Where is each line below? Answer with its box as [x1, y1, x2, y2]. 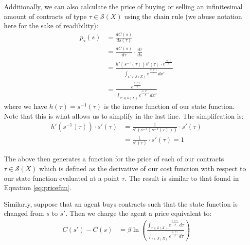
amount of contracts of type [4, 11, 87, 21]
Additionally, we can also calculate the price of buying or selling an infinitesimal [4, 1, 243, 11]
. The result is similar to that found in [125, 173, 239, 183]
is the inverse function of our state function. [104, 101, 235, 111]
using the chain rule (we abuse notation [124, 11, 242, 21]
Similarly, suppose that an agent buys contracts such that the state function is [4, 198, 238, 209]
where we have [4, 101, 47, 111]
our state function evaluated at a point [4, 173, 120, 183]
